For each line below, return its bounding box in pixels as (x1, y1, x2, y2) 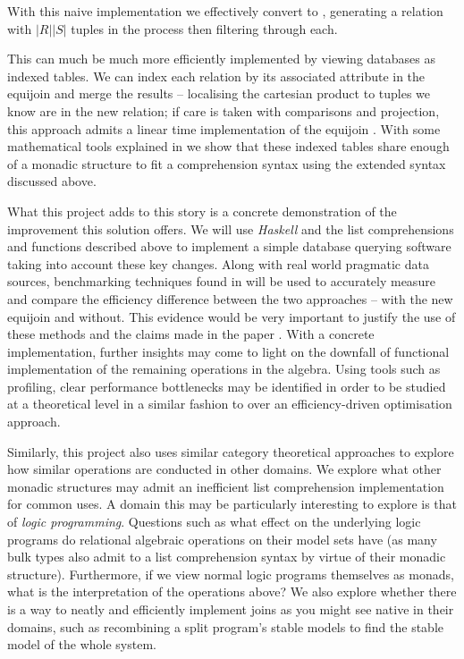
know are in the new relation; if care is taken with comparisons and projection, (7, 101, 440, 120)
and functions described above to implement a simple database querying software (7, 237, 451, 256)
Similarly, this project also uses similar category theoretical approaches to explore (7, 442, 454, 460)
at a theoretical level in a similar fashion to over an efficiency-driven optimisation (7, 394, 452, 413)
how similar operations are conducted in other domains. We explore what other (7, 460, 442, 478)
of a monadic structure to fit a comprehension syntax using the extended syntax (7, 154, 446, 173)
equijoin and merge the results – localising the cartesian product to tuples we (7, 84, 431, 103)
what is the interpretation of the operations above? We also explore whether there (7, 582, 457, 601)
